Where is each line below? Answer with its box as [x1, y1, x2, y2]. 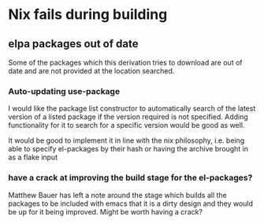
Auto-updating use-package [8, 85, 121, 96]
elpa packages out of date [8, 37, 139, 50]
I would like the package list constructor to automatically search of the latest [8, 104, 256, 114]
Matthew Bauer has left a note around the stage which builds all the [8, 190, 227, 200]
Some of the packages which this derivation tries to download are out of [8, 58, 243, 67]
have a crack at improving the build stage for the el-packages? [8, 172, 253, 183]
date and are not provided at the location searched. [8, 66, 175, 76]
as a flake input [8, 152, 58, 162]
